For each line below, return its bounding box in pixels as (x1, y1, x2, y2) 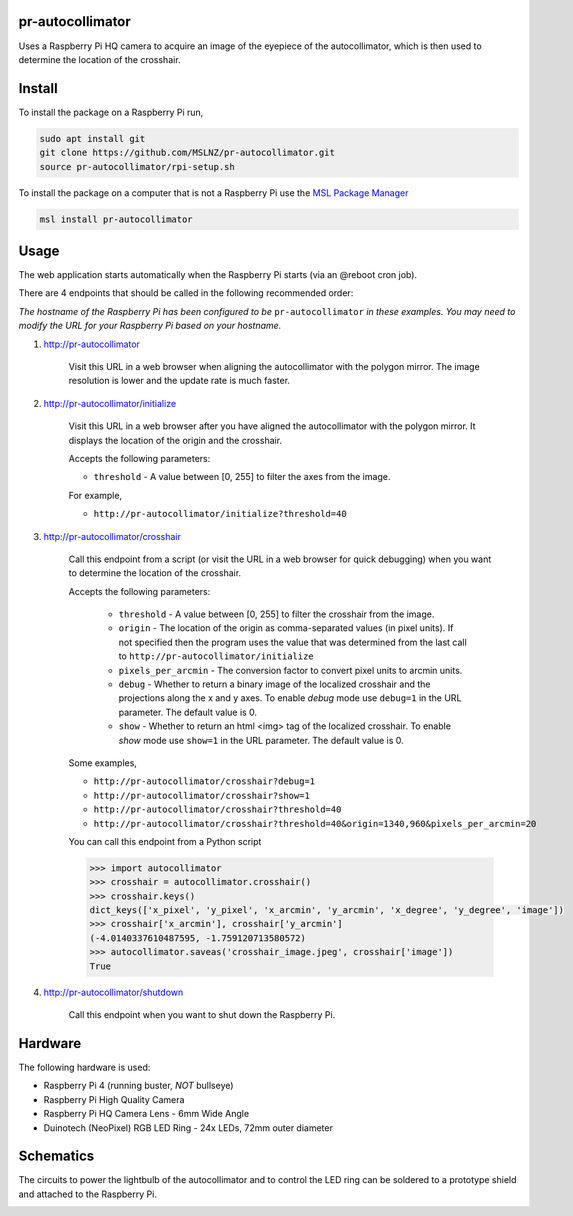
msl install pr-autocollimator (39, 213, 194, 225)
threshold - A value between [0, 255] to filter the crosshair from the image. (118, 608, 435, 620)
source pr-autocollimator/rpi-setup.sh (39, 161, 235, 172)
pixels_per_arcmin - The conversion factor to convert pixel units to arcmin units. (118, 664, 463, 676)
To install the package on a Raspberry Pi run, (18, 106, 204, 118)
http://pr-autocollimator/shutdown (43, 986, 184, 998)
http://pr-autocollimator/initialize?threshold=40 (93, 508, 347, 520)
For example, (68, 489, 123, 501)
